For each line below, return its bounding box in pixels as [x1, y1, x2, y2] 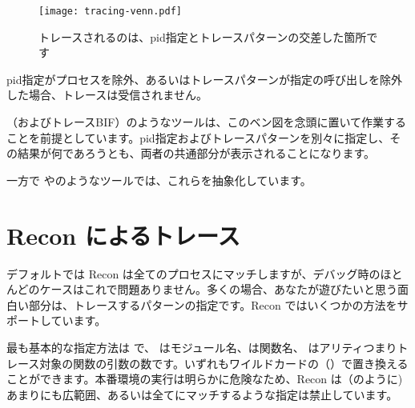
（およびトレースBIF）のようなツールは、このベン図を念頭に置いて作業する [6, 114, 406, 130]
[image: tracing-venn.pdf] [38, 6, 182, 17]
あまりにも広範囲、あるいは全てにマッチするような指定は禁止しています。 [6, 386, 398, 402]
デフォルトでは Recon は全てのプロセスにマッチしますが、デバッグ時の [6, 265, 381, 282]
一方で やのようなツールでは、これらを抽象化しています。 [6, 171, 312, 188]
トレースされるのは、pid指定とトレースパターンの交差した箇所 [38, 28, 367, 45]
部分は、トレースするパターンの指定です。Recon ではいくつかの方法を [28, 296, 397, 313]
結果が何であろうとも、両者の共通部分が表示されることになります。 [17, 145, 376, 162]
